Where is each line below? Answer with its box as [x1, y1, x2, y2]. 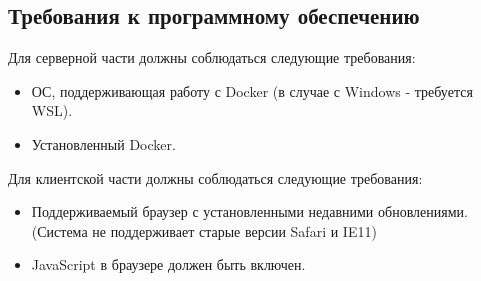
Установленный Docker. [31, 133, 176, 154]
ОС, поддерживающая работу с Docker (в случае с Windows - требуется [31, 80, 473, 101]
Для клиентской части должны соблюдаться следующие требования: [8, 167, 423, 188]
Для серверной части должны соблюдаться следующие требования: [8, 47, 416, 68]
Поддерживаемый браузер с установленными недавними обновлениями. [31, 201, 468, 222]
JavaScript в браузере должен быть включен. [31, 254, 306, 275]
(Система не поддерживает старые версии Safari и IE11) [31, 220, 377, 241]
